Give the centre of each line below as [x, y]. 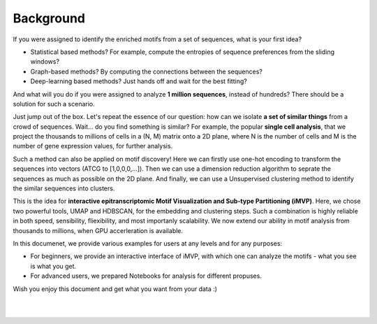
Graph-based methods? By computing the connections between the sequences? [147, 71]
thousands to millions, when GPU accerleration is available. [98, 230]
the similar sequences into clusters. [64, 188]
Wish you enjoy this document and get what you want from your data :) [115, 289]
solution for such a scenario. [54, 104]
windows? [45, 62]
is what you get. [53, 266]
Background [49, 18]
